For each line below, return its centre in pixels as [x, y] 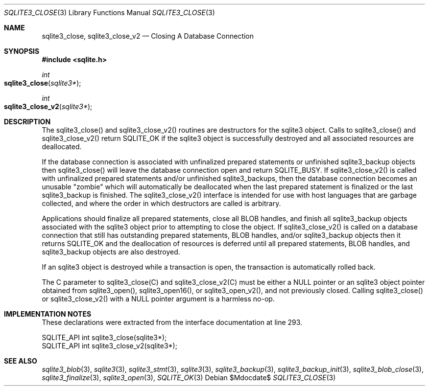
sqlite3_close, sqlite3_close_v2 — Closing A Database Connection [148, 36]
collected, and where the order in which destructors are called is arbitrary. [161, 203]
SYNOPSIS [22, 51]
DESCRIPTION [27, 122]
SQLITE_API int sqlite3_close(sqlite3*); [104, 337]
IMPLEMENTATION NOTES [48, 314]
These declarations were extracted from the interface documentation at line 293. [172, 322]
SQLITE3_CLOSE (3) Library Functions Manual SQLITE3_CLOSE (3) [109, 12]
